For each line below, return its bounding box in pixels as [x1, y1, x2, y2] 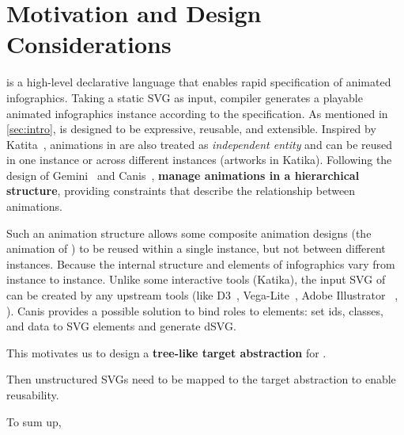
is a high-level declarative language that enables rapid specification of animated [6, 74, 391, 90]
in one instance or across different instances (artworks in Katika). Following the [6, 151, 392, 168]
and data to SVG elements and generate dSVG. [6, 318, 236, 334]
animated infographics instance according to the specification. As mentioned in [6, 105, 388, 121]
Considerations [6, 28, 172, 60]
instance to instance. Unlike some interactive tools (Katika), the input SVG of [6, 271, 386, 288]
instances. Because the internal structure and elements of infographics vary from [6, 255, 395, 272]
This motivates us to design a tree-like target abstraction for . [6, 344, 327, 361]
